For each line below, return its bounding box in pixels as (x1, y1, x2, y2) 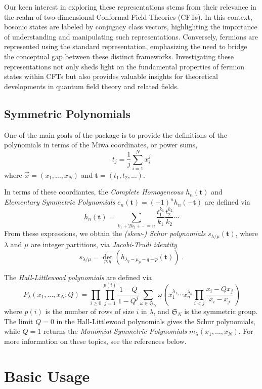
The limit (4, 316, 33, 326)
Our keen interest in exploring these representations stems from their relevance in (4, 2, 256, 12)
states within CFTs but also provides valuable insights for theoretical (4, 71, 218, 82)
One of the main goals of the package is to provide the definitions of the (4, 129, 227, 140)
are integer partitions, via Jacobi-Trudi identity (31, 239, 177, 249)
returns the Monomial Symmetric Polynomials (43, 326, 187, 336)
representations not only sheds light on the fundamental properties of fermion (4, 61, 245, 71)
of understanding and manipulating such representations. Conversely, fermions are (4, 31, 258, 42)
